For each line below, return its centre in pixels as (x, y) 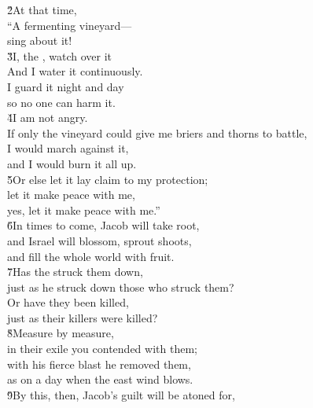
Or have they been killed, (68, 302)
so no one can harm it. (61, 102)
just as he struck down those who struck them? (121, 287)
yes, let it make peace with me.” (84, 210)
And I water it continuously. (75, 71)
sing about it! (40, 40)
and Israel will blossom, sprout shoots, (99, 240)
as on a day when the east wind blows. (100, 379)
